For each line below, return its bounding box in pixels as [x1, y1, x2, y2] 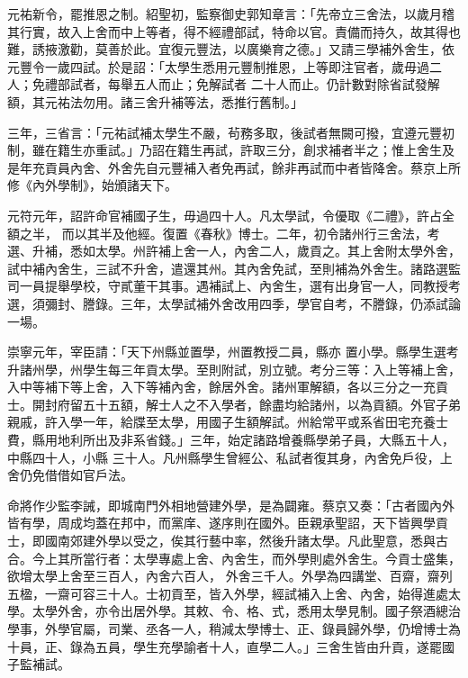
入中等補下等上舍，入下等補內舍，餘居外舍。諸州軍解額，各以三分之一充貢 [7, 377, 448, 396]
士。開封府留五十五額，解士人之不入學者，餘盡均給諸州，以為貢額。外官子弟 [7, 394, 461, 413]
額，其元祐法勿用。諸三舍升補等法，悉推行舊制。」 [7, 92, 303, 111]
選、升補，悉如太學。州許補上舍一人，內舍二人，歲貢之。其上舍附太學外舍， [7, 241, 461, 260]
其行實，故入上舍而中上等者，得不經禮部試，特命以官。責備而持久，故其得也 [7, 22, 461, 41]
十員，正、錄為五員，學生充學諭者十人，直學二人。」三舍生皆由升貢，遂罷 [7, 637, 442, 655]
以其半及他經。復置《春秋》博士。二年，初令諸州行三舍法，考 [74, 223, 440, 242]
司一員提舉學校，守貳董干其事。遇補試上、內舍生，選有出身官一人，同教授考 [7, 276, 461, 295]
